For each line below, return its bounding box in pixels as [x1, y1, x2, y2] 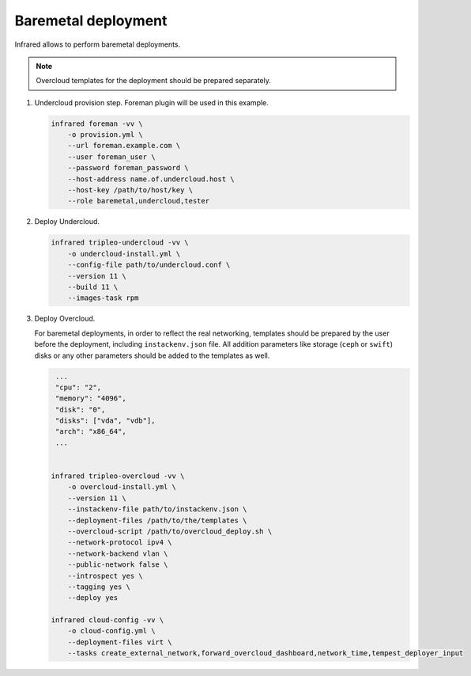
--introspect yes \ [67, 571, 144, 580]
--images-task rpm [67, 294, 139, 302]
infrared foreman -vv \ [51, 119, 144, 128]
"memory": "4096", [55, 394, 126, 403]
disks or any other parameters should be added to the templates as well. [34, 351, 270, 360]
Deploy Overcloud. [34, 313, 96, 324]
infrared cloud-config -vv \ [51, 616, 164, 625]
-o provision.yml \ [67, 131, 144, 139]
